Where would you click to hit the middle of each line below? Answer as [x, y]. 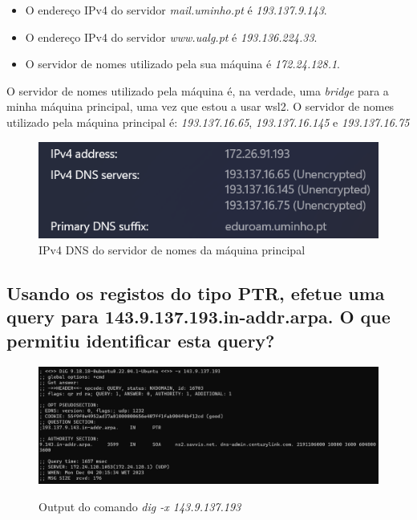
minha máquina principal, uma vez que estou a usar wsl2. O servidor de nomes [200, 106]
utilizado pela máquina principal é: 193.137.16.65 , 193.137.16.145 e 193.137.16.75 [208, 122]
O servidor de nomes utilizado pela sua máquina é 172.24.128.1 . [183, 64]
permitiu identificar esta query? [141, 340]
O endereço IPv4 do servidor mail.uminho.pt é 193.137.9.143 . [176, 10]
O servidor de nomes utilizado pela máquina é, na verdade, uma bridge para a [198, 90]
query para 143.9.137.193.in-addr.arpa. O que [198, 317]
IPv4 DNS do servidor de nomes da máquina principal [172, 250]
